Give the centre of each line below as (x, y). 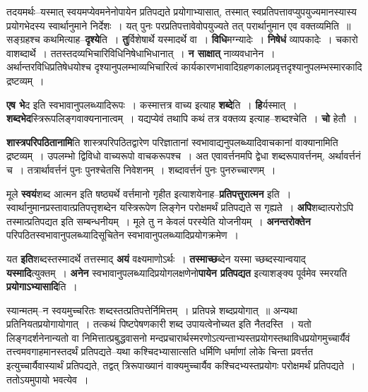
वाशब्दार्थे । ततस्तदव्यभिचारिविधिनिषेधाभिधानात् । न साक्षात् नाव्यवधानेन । (141, 53)
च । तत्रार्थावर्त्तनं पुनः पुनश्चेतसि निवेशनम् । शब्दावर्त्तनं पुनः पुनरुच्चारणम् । (141, 169)
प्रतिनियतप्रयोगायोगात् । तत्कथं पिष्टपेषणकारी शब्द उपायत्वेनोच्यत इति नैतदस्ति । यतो (159, 324)
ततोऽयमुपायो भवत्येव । (48, 379)
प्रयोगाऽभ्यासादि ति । (42, 286)
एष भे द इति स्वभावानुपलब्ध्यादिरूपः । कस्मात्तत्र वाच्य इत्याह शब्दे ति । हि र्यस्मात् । (152, 104)
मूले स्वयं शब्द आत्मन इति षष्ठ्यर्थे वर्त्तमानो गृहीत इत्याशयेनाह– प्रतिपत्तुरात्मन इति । (149, 193)
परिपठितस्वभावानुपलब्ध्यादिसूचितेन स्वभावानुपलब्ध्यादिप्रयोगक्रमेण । (123, 235)
